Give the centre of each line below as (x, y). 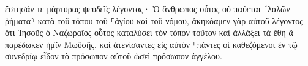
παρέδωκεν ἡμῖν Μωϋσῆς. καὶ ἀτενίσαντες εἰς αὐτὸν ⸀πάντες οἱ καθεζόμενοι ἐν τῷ (151, 44)
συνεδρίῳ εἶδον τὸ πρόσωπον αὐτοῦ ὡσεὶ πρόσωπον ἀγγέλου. (114, 56)
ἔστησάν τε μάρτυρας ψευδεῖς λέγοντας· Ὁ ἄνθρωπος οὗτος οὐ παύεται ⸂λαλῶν (148, 8)
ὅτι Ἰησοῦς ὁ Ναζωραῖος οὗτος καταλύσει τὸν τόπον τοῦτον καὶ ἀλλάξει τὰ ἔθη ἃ (149, 32)
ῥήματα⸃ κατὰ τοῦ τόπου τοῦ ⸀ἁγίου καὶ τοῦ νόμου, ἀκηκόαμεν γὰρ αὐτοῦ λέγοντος (154, 20)
